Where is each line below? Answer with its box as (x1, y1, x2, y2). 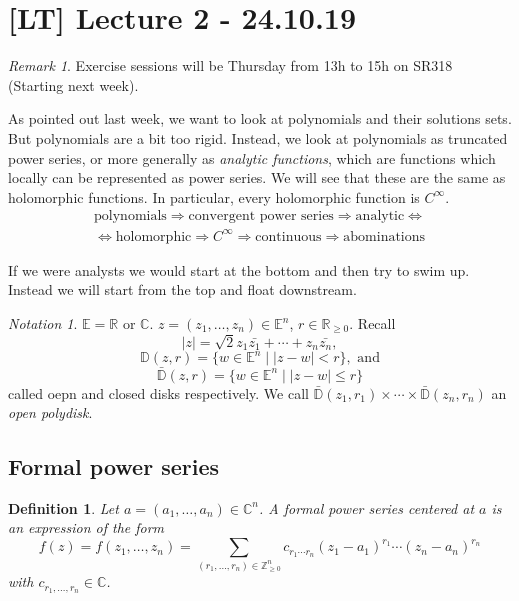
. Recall (349, 313, 396, 334)
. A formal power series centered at (258, 497, 475, 518)
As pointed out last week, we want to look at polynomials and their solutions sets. (8, 108, 512, 129)
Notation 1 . (8, 313, 78, 334)
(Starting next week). (8, 74, 139, 95)
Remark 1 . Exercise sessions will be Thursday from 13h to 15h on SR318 (8, 55, 453, 76)
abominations (343, 229, 426, 244)
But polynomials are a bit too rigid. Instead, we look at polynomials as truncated (8, 127, 508, 148)
